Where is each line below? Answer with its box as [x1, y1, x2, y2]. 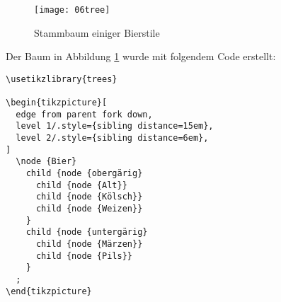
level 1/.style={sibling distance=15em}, [16, 121, 214, 132]
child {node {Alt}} [35, 180, 127, 190]
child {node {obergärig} [25, 168, 143, 179]
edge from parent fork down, [16, 109, 153, 120]
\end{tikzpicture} [6, 286, 92, 296]
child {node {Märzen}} [35, 239, 143, 250]
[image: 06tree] [34, 5, 110, 15]
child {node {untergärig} [25, 227, 148, 238]
